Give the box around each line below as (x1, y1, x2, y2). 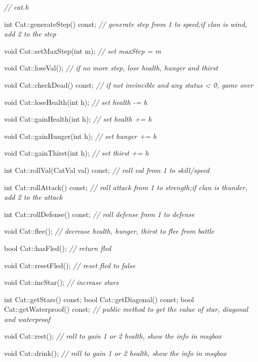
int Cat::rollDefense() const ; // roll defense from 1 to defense (4, 208, 195, 219)
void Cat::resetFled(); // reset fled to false (4, 260, 135, 270)
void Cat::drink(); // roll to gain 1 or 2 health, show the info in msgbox (4, 348, 227, 358)
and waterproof (4, 313, 50, 324)
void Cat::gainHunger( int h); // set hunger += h (4, 130, 157, 141)
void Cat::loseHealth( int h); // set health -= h (4, 96, 148, 107)
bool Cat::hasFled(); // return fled (4, 242, 112, 253)
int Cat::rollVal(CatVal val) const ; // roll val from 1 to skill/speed (4, 164, 210, 175)
